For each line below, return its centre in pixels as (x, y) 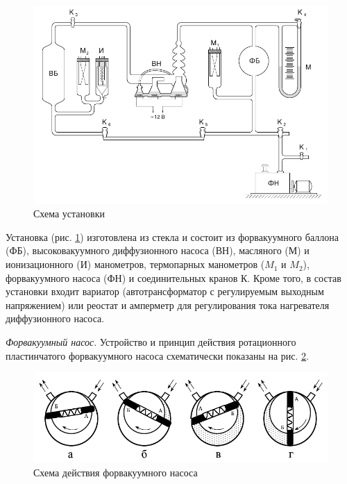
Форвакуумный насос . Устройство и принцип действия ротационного (151, 342)
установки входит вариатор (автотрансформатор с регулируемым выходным (165, 291)
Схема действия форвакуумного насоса (116, 472)
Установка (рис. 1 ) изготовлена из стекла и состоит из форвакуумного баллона (172, 236)
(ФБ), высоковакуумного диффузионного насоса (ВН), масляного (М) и (158, 250)
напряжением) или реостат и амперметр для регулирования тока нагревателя (168, 304)
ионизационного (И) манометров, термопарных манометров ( (135, 264)
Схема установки (69, 214)
